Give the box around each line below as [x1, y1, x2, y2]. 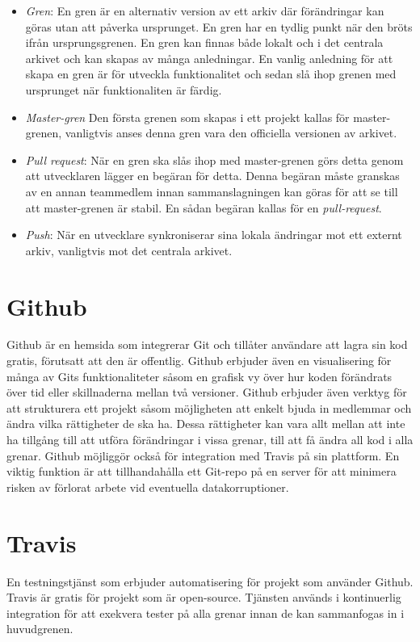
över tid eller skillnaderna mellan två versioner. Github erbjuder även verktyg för [6, 384, 407, 401]
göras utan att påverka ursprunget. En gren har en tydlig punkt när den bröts [25, 18, 413, 35]
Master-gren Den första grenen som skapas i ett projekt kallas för [25, 108, 350, 125]
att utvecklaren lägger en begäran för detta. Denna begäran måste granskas [25, 167, 400, 184]
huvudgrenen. [6, 620, 73, 637]
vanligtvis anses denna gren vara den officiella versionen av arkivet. [65, 124, 397, 141]
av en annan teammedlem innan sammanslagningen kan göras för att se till [25, 183, 398, 199]
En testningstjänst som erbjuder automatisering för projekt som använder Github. [6, 573, 414, 590]
